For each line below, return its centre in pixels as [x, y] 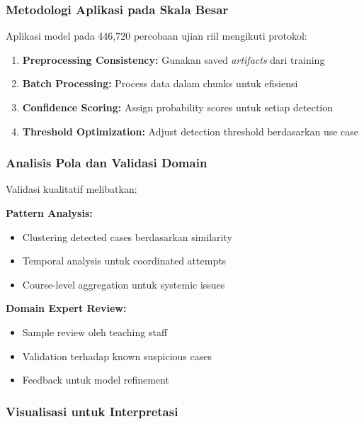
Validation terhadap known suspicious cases [117, 356]
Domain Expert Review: [66, 308]
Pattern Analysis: [49, 213]
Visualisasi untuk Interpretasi [92, 411]
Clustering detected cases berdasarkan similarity [127, 236]
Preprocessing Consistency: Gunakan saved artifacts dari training [174, 59]
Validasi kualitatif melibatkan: [72, 189]
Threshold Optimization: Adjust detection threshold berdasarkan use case [190, 131]
